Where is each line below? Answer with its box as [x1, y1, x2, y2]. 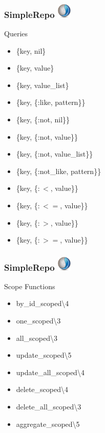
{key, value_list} [16, 79, 69, 90]
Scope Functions [4, 280, 55, 291]
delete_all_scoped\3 [16, 401, 81, 412]
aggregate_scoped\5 [16, 418, 80, 429]
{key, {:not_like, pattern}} [16, 165, 101, 176]
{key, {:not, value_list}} [16, 148, 93, 159]
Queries [4, 28, 28, 39]
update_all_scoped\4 [16, 366, 85, 377]
